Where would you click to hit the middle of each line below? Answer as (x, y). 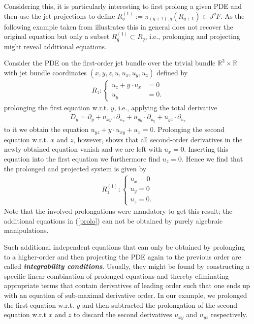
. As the (232, 16)
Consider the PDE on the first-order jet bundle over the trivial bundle (110, 63)
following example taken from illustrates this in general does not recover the (119, 26)
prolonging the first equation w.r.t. (56, 107)
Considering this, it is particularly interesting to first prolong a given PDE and (123, 6)
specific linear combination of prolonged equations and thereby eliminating (116, 275)
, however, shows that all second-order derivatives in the (158, 139)
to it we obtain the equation (46, 129)
